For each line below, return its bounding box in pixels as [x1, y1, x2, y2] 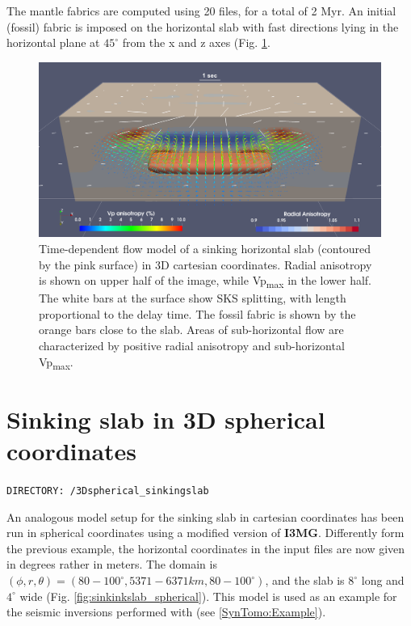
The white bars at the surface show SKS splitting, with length [39, 290, 346, 307]
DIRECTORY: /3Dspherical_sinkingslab [6, 485, 209, 497]
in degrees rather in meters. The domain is [6, 556, 217, 573]
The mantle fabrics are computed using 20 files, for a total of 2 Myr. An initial [6, 2, 396, 19]
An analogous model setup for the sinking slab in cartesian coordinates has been [6, 508, 405, 525]
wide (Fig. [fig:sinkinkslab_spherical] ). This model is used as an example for [19, 587, 397, 604]
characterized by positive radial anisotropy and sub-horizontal [39, 337, 345, 354]
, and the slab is [265, 572, 345, 589]
